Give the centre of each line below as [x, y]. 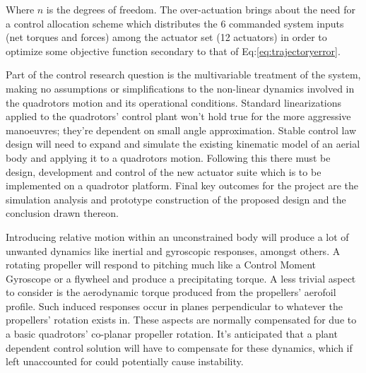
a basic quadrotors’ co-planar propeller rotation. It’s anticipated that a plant [172, 334]
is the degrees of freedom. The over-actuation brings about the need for [201, 9]
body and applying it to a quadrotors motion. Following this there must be [168, 157]
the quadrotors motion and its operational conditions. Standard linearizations [174, 102]
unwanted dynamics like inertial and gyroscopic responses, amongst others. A [173, 250]
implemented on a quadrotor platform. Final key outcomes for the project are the [182, 185]
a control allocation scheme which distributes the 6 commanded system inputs [175, 23]
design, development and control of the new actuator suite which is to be [164, 171]
